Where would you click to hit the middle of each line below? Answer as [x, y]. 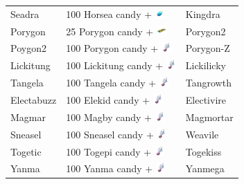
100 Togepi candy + [109, 151]
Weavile [202, 134]
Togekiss [203, 151]
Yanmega [205, 168]
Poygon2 [28, 48]
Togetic [26, 151]
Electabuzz [34, 99]
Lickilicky [206, 65]
